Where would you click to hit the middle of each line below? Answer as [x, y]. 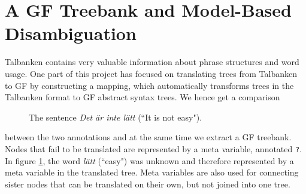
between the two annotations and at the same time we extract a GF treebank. [148, 137]
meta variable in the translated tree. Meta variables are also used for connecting [152, 172]
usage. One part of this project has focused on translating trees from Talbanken [151, 73]
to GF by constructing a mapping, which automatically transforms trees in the [149, 85]
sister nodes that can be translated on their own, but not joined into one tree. [148, 184]
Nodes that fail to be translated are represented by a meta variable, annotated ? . [154, 148]
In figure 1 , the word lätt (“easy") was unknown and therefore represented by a [149, 160]
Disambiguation [71, 33]
